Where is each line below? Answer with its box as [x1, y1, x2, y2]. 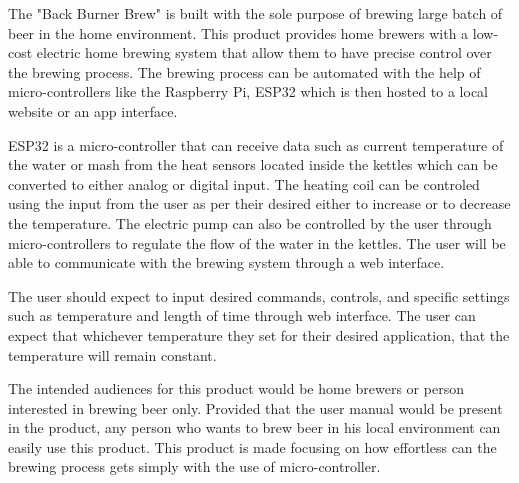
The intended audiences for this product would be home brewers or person [8, 378, 464, 399]
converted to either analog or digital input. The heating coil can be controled [8, 173, 480, 194]
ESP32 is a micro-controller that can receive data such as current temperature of [8, 134, 504, 155]
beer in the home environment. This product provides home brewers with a [8, 22, 469, 43]
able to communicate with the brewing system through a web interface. [8, 252, 445, 273]
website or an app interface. [8, 100, 178, 121]
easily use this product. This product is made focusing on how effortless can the [8, 436, 497, 457]
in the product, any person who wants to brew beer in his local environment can [8, 417, 501, 438]
